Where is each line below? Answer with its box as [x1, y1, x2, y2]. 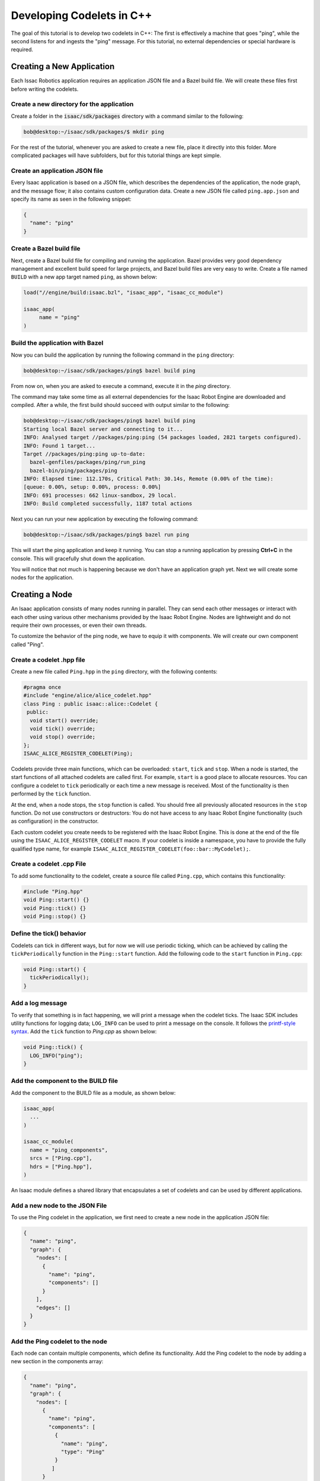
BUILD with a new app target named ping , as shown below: [11, 273, 158, 281]
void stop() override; [30, 733, 96, 740]
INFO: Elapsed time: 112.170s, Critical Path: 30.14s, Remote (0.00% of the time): [23, 476, 274, 482]
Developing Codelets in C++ [11, 9, 152, 22]
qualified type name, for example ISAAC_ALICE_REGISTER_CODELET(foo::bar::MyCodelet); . [11, 845, 251, 852]
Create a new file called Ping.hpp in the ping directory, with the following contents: [11, 668, 217, 675]
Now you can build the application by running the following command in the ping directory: [11, 351, 235, 358]
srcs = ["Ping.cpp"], [30, 1155, 93, 1162]
